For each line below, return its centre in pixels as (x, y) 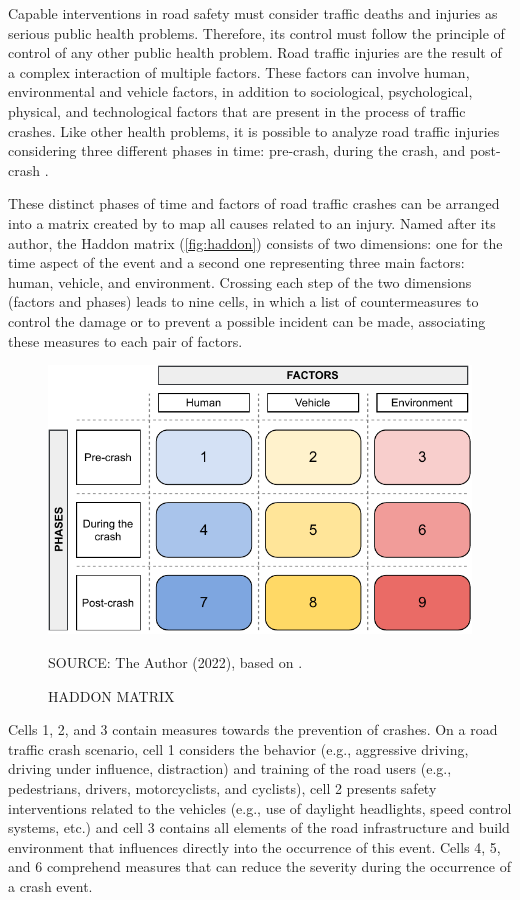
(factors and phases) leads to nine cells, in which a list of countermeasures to (243, 301)
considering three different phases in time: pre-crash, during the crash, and (237, 150)
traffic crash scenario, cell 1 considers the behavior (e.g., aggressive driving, (238, 748)
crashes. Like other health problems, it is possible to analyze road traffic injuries (254, 130)
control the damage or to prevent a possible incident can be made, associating (247, 320)
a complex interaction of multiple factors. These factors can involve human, (239, 71)
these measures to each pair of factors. (125, 340)
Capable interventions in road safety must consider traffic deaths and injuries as (253, 13)
